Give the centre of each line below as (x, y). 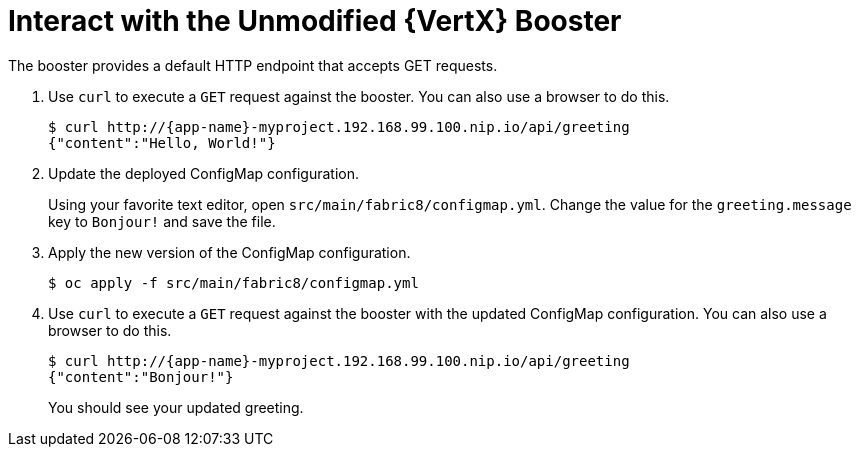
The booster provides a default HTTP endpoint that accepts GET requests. (253, 65)
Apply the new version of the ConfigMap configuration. (229, 252)
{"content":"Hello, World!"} (162, 142)
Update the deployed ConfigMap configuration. (203, 173)
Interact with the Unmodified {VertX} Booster (315, 21)
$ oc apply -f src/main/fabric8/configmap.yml (233, 282)
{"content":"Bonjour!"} (141, 376)
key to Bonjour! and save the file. (162, 221)
